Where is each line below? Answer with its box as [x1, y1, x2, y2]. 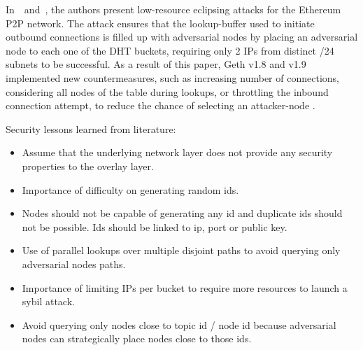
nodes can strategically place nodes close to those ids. [22, 331, 252, 346]
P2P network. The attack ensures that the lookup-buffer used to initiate [6, 15, 315, 30]
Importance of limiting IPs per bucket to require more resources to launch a [22, 280, 348, 295]
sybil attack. [22, 294, 75, 309]
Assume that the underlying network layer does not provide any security [22, 145, 333, 160]
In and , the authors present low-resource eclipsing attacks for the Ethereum [6, 2, 341, 16]
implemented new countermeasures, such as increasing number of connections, [6, 70, 339, 85]
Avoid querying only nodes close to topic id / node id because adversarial [22, 317, 336, 332]
